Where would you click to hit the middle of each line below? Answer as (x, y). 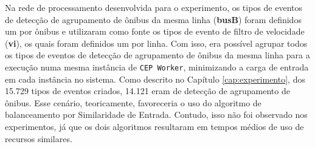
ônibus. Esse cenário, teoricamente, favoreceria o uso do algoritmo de (133, 102)
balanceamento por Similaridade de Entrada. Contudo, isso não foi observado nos (156, 115)
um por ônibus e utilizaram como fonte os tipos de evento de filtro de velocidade (155, 31)
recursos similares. (39, 138)
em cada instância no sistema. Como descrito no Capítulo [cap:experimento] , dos (155, 79)
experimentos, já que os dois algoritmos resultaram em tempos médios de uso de (154, 126)
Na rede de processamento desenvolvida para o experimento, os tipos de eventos (154, 7)
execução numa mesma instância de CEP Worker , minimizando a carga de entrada (157, 67)
